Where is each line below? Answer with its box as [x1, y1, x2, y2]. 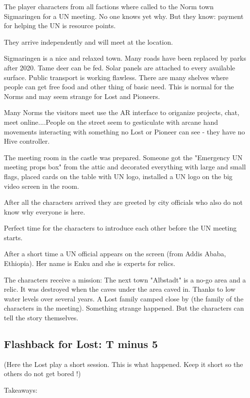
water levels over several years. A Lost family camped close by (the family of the [4, 293, 244, 303]
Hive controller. [4, 136, 50, 146]
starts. [4, 232, 23, 242]
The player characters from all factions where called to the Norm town [4, 1, 214, 11]
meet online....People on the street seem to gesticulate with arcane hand [4, 116, 218, 127]
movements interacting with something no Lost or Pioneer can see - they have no [4, 126, 245, 136]
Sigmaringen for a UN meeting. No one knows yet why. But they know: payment [4, 11, 244, 21]
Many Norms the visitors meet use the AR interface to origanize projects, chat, [4, 107, 239, 117]
